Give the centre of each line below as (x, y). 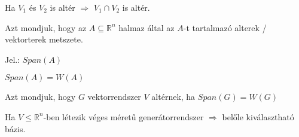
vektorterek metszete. (44, 39)
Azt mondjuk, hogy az (46, 27)
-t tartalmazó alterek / (225, 27)
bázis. (15, 128)
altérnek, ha (173, 97)
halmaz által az (147, 27)
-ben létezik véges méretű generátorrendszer (123, 116)
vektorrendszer (114, 97)
